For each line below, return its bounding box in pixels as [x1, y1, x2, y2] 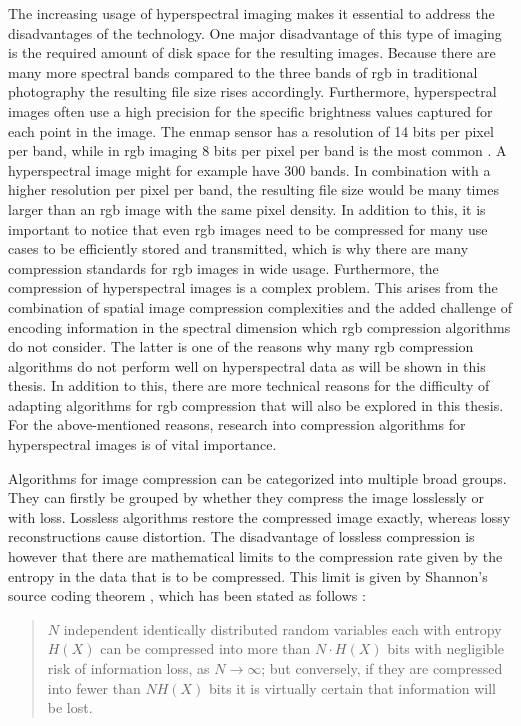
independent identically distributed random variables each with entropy [63, 618, 502, 639]
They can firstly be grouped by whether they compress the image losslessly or [8, 487, 484, 508]
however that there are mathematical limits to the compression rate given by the [8, 546, 503, 567]
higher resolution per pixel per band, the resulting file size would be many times [8, 179, 499, 200]
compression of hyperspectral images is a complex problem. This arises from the [8, 277, 498, 298]
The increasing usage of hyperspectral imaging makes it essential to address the [8, 3, 495, 23]
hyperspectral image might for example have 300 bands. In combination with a [8, 159, 491, 180]
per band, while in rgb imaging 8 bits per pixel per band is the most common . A [8, 140, 507, 161]
